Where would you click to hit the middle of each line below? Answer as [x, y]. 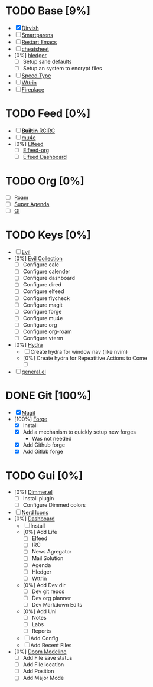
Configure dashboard [49, 278]
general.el [34, 372]
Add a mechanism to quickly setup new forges [79, 432]
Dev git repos [48, 591]
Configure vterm [43, 338]
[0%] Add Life [40, 532]
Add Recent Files [51, 646]
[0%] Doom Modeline [40, 652]
